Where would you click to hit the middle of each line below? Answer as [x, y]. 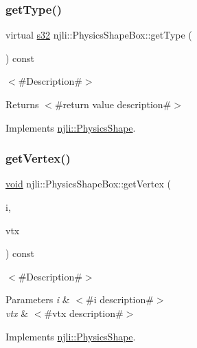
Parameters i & [38, 299]
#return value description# [113, 104]
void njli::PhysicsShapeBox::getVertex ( [88, 184]
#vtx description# [84, 313]
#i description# [120, 299]
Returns [22, 104]
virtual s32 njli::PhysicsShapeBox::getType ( [99, 35]
